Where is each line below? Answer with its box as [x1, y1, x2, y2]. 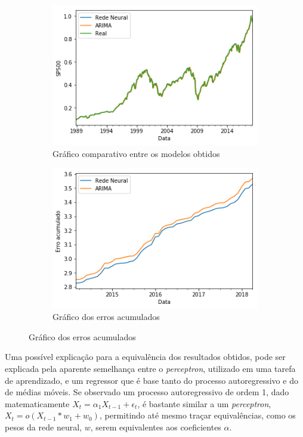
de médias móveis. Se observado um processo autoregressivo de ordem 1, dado [5, 386, 289, 398]
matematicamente [5, 397, 70, 410]
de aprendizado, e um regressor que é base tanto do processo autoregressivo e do [5, 374, 298, 386]
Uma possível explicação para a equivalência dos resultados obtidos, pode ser [5, 350, 286, 363]
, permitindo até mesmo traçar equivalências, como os [99, 409, 296, 421]
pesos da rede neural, [5, 420, 82, 433]
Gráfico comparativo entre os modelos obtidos [52, 147, 220, 159]
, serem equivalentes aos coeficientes [90, 420, 221, 433]
